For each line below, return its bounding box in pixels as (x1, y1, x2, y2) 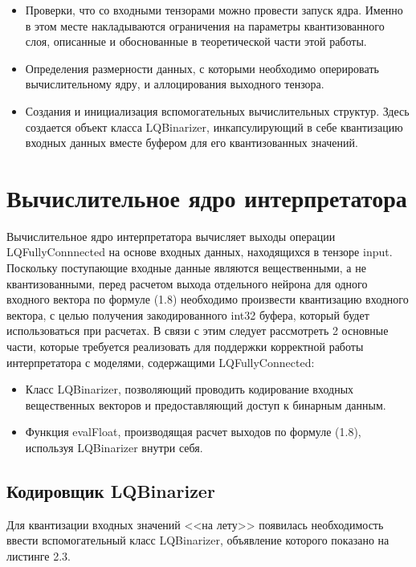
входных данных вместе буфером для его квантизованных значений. (25, 134, 358, 151)
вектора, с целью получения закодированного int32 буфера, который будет (6, 306, 369, 323)
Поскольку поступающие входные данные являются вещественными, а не (6, 259, 366, 276)
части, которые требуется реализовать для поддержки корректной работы (6, 338, 364, 355)
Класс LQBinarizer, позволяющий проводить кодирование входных (25, 381, 354, 398)
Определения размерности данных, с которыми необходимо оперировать (25, 59, 379, 76)
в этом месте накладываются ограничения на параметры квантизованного (25, 17, 385, 34)
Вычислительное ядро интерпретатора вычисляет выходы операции (6, 227, 336, 244)
